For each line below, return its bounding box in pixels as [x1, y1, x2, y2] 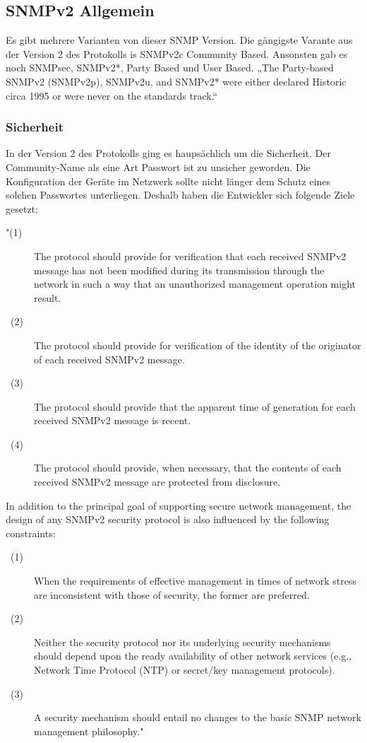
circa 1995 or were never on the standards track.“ [6, 88, 218, 103]
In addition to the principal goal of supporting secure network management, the [6, 498, 351, 513]
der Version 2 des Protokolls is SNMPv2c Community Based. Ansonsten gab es [6, 46, 348, 61]
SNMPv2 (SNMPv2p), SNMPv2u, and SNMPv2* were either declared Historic [6, 74, 347, 88]
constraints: [6, 525, 56, 540]
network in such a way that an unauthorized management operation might [34, 276, 356, 291]
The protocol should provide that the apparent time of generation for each [34, 399, 356, 414]
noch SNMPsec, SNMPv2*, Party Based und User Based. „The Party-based [6, 60, 334, 75]
